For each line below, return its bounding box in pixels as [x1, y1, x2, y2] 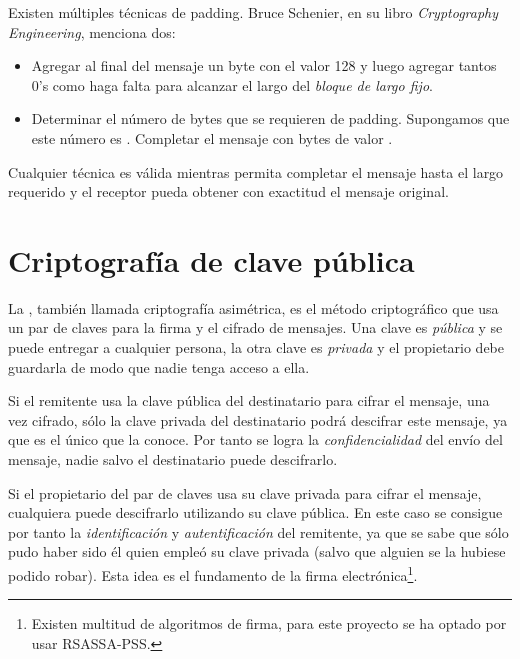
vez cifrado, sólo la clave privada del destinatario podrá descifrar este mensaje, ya [8, 409, 508, 430]
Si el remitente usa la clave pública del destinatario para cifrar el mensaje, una [8, 390, 490, 411]
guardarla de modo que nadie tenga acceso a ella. [8, 356, 310, 377]
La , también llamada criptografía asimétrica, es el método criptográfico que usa [8, 297, 499, 318]
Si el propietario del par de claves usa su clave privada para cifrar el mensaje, [8, 482, 482, 503]
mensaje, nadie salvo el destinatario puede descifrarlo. [8, 449, 338, 470]
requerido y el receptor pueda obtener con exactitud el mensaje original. [8, 181, 449, 202]
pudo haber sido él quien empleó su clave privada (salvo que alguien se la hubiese [8, 541, 506, 562]
